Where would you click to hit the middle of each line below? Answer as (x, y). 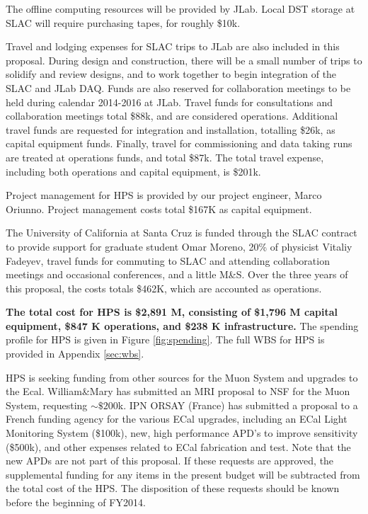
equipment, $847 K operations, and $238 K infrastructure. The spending (182, 325)
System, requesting (47, 405)
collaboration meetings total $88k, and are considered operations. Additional (172, 116)
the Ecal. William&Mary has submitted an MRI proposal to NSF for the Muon (178, 391)
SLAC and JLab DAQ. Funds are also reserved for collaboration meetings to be (178, 87)
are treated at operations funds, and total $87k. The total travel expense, (165, 157)
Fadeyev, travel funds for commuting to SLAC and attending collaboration (168, 260)
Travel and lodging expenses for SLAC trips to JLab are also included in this (173, 46)
